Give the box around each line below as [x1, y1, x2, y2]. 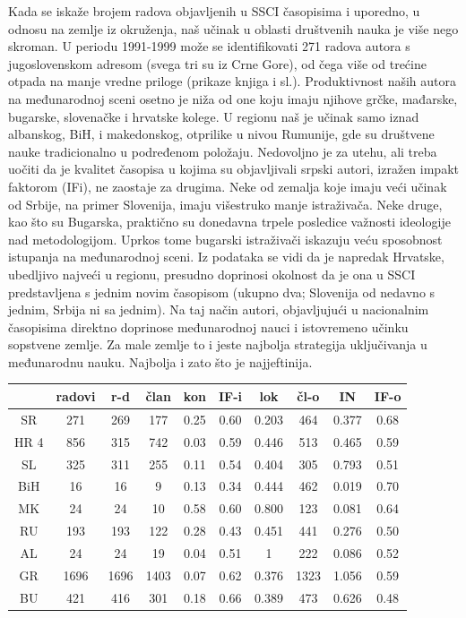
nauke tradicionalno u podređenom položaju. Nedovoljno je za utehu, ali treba [8, 142, 437, 160]
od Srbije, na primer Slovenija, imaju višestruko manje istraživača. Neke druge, [8, 194, 443, 213]
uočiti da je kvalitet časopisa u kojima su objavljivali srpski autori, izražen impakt [8, 159, 459, 178]
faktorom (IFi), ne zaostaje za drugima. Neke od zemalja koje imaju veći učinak [8, 176, 447, 195]
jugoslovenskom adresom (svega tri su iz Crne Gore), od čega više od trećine [8, 54, 427, 73]
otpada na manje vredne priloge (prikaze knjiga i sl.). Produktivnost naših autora [8, 72, 457, 90]
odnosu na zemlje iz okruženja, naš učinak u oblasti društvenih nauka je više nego [8, 19, 459, 38]
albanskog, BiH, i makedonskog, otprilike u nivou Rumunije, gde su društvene [8, 124, 435, 143]
